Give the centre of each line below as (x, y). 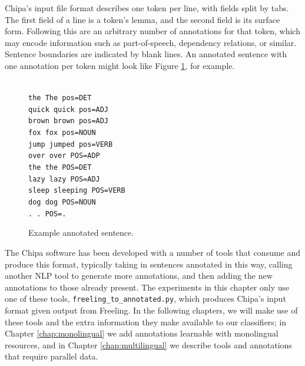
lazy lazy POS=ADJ (64, 179)
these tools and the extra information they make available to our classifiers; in (146, 322)
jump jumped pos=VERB (71, 144)
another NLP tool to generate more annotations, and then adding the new (139, 276)
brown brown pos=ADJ (69, 121)
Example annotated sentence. (81, 233)
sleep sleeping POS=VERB (77, 191)
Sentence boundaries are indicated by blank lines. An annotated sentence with (146, 54)
